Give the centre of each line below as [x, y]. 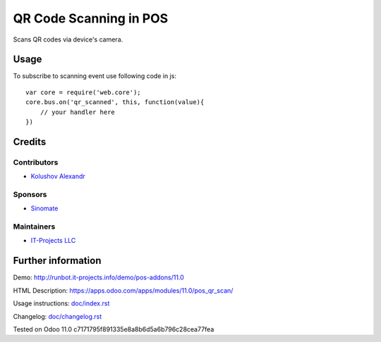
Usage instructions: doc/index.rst [61, 303]
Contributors [36, 162]
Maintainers [34, 227]
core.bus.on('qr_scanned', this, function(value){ [115, 102]
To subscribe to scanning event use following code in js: [95, 76]
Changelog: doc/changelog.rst [58, 316]
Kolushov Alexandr [58, 177]
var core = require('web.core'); [83, 92]
